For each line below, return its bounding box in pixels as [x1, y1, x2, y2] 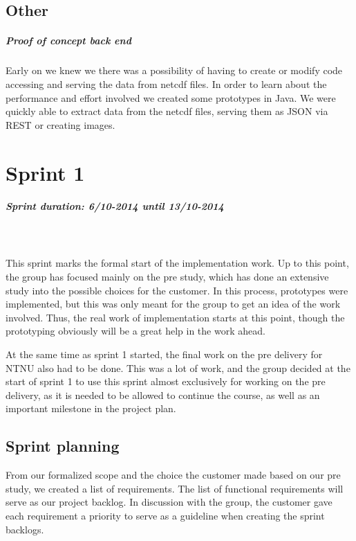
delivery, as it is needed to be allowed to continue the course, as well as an [6, 387, 320, 402]
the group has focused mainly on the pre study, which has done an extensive [6, 269, 329, 284]
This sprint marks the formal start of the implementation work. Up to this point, [6, 256, 349, 270]
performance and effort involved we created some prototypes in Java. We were [6, 90, 336, 105]
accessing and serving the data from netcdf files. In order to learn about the [6, 76, 327, 91]
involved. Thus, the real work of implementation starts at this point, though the [6, 310, 345, 324]
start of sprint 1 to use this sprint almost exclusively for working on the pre [6, 374, 326, 389]
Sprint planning [6, 435, 120, 456]
